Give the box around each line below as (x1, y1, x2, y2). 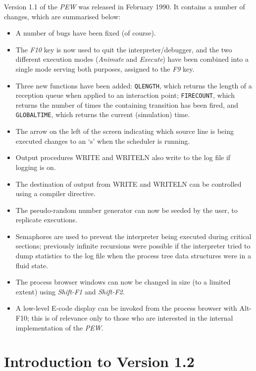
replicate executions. (15, 214, 77, 225)
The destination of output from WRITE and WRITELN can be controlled (15, 178, 242, 189)
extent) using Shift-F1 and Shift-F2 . (15, 286, 125, 296)
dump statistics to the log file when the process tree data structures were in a (15, 250, 251, 261)
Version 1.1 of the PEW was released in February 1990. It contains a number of (4, 1, 245, 11)
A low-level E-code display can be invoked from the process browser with (15, 303, 237, 313)
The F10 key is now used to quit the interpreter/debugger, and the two (15, 44, 232, 54)
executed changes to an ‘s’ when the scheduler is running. (15, 135, 190, 146)
